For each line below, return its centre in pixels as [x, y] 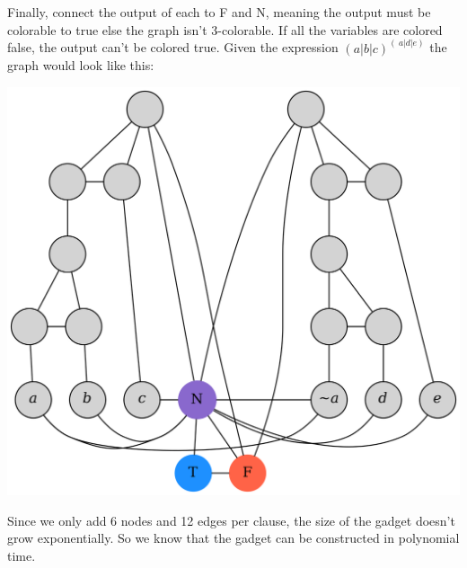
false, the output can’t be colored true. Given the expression [173, 47]
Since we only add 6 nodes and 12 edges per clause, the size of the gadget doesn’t [231, 520]
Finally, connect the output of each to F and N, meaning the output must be [219, 12]
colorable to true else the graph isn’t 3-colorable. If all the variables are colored [225, 29]
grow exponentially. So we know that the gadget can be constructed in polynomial [233, 538]
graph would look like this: [81, 65]
